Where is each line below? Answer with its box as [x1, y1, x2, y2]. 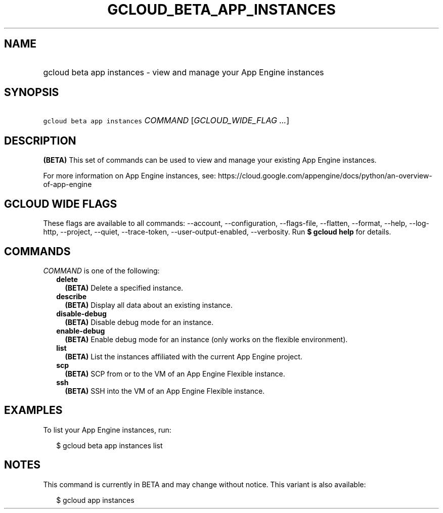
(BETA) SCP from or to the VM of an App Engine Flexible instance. [65, 369, 285, 378]
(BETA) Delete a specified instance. [65, 283, 184, 292]
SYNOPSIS [4, 86, 59, 99]
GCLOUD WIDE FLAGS [4, 197, 117, 210]
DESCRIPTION [4, 134, 76, 147]
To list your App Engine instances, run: [43, 425, 171, 434]
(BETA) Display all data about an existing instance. [65, 300, 233, 309]
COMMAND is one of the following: [43, 266, 160, 275]
